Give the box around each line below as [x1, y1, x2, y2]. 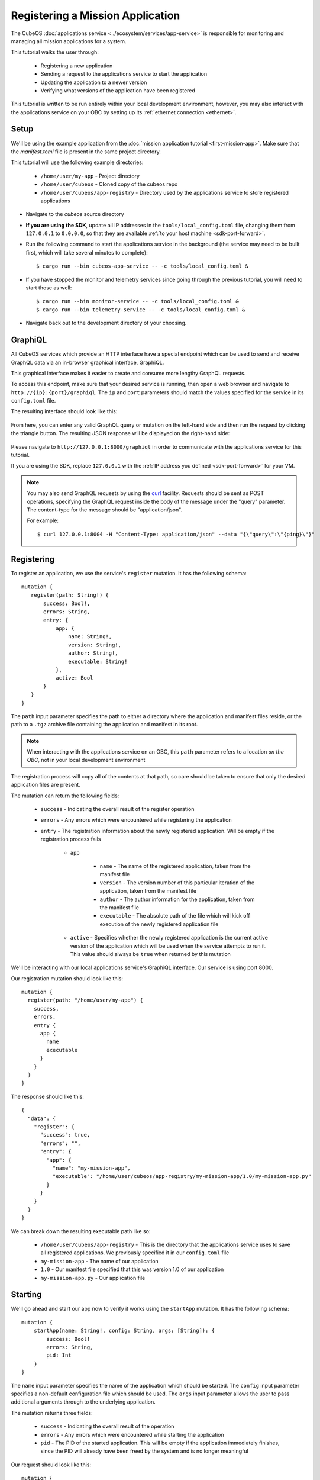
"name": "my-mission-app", [52, 1164, 131, 1172]
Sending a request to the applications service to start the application [40, 70, 208, 78]
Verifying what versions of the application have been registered [40, 86, 195, 94]
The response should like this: [11, 1093, 84, 1100]
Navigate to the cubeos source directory [25, 211, 124, 218]
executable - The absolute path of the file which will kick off [99, 912, 251, 919]
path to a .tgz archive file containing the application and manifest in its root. [11, 721, 198, 728]
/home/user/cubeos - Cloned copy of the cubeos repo [40, 181, 178, 188]
